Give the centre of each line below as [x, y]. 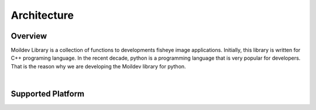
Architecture [42, 15]
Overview [29, 36]
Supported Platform [48, 94]
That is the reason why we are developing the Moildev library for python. [99, 66]
